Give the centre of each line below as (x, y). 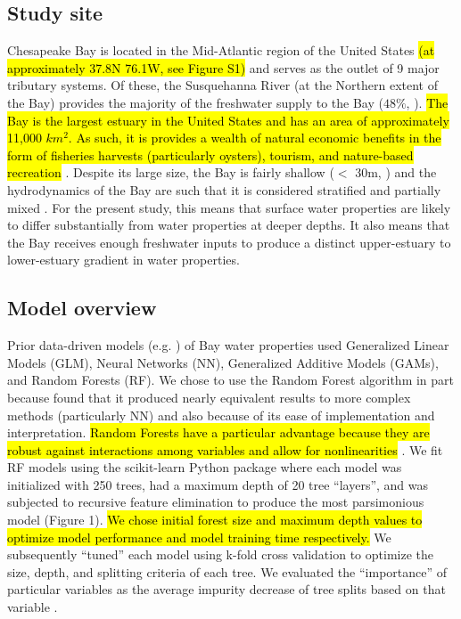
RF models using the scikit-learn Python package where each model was (205, 467)
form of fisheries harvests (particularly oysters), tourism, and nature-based (210, 155)
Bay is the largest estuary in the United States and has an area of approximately (228, 120)
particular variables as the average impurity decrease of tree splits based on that (226, 589)
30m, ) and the (396, 172)
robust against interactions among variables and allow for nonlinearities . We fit (225, 449)
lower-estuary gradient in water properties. (123, 260)
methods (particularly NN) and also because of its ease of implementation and (221, 415)
